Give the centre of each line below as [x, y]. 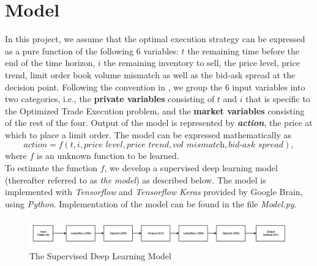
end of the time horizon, [50, 63]
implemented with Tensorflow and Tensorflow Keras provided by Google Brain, [154, 192]
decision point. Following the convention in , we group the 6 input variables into [155, 87]
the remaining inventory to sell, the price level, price [202, 63]
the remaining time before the [243, 50]
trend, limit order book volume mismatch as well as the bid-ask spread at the [150, 74]
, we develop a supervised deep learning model [191, 168]
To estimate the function [51, 168]
